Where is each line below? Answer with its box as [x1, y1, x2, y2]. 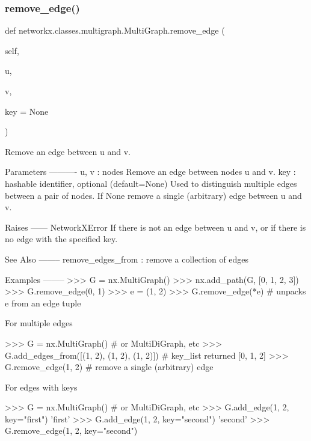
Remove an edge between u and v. [5, 145, 131, 157]
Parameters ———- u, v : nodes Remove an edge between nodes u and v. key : [5, 165, 296, 178]
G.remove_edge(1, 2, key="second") [5, 424, 138, 437]
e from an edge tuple [5, 296, 81, 309]
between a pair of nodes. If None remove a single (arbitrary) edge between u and [5, 189, 302, 201]
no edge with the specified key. [5, 233, 118, 245]
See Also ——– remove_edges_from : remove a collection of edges [5, 252, 249, 265]
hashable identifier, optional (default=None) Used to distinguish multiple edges [5, 177, 297, 189]
